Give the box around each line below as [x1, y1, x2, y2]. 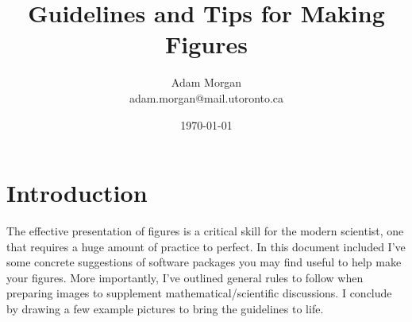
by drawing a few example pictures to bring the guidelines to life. [6, 301, 324, 316]
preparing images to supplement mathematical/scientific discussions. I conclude [6, 285, 392, 301]
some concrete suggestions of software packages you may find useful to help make [6, 254, 402, 270]
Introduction [6, 177, 148, 209]
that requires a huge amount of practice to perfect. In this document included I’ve [6, 238, 406, 254]
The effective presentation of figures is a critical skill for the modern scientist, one [6, 223, 404, 239]
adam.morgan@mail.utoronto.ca [129, 89, 284, 106]
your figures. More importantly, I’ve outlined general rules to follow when [6, 269, 364, 285]
